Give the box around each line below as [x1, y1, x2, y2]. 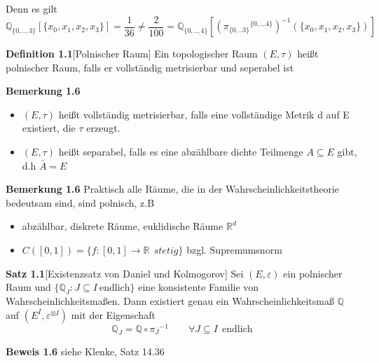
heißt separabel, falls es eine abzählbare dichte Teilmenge [58, 144, 303, 159]
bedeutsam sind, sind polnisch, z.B [6, 195, 155, 210]
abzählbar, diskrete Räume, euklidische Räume [22, 219, 223, 233]
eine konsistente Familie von [138, 280, 259, 294]
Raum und [6, 280, 51, 294]
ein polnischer [283, 266, 343, 280]
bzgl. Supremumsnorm [186, 242, 282, 256]
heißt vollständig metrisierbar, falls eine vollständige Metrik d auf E [58, 107, 350, 121]
